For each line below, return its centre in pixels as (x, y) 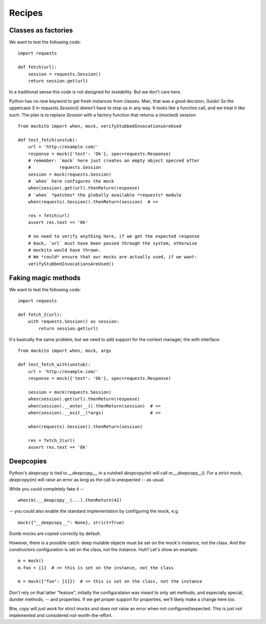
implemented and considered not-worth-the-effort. (61, 616)
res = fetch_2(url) (51, 440)
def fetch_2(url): (40, 314)
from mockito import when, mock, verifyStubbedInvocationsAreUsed (100, 126)
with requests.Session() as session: (73, 322)
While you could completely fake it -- (47, 489)
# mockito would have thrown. (64, 250)
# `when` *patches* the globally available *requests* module (105, 195)
